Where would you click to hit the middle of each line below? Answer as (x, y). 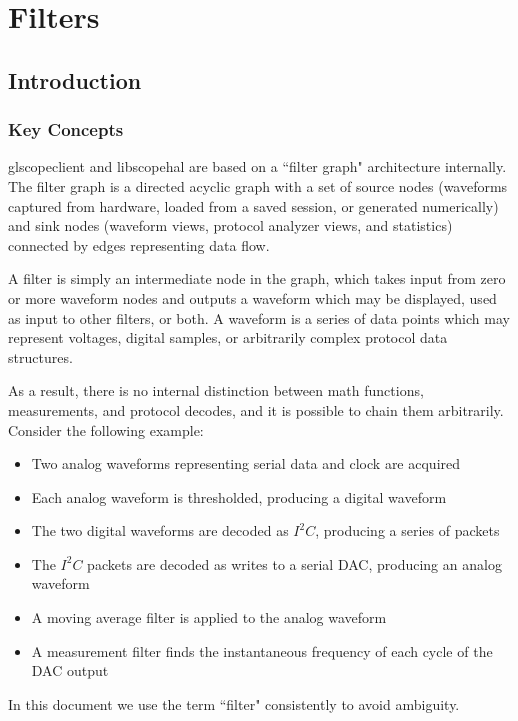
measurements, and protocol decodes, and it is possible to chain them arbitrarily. (256, 409)
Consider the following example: (106, 429)
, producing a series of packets (407, 530)
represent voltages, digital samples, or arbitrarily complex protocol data (228, 337)
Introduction (75, 79)
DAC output (70, 670)
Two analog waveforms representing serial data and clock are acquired (246, 463)
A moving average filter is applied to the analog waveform (209, 617)
